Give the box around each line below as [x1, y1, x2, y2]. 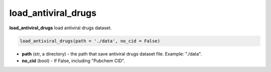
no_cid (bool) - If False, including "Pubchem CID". [22, 58, 125, 64]
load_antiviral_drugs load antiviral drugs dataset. [9, 25, 112, 31]
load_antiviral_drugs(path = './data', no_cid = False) [20, 38, 161, 44]
